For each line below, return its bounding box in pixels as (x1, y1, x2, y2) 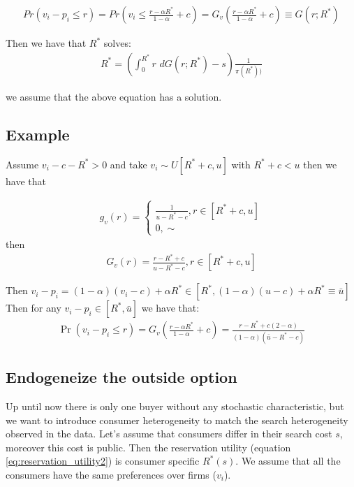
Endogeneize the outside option (6, 366, 237, 388)
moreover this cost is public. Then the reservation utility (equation (6, 439, 291, 454)
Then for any (6, 300, 61, 315)
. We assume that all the (235, 453, 341, 468)
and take (110, 157, 147, 171)
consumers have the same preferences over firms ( (6, 467, 216, 481)
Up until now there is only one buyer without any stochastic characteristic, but (6, 398, 344, 413)
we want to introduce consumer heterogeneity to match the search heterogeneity (6, 412, 348, 427)
